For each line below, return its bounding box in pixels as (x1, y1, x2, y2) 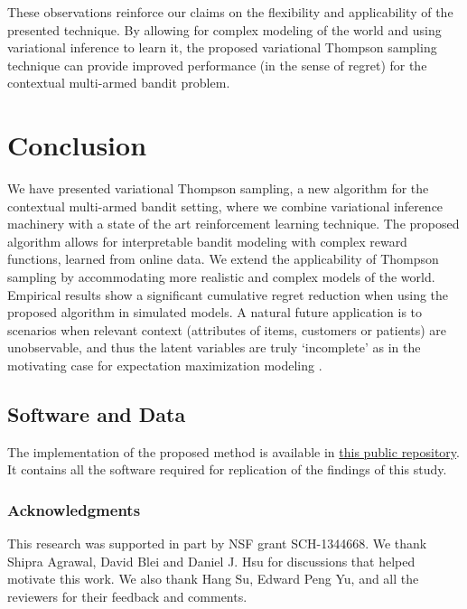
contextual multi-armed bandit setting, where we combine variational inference (7, 196, 444, 215)
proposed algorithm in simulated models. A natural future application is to (7, 303, 423, 322)
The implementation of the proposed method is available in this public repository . (7, 442, 460, 461)
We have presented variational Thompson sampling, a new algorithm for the (7, 179, 429, 198)
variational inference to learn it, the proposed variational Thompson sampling (7, 38, 437, 57)
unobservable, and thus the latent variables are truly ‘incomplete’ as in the (7, 338, 421, 357)
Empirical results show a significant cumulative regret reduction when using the (7, 285, 449, 304)
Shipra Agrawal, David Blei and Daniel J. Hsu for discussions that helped (7, 551, 416, 570)
